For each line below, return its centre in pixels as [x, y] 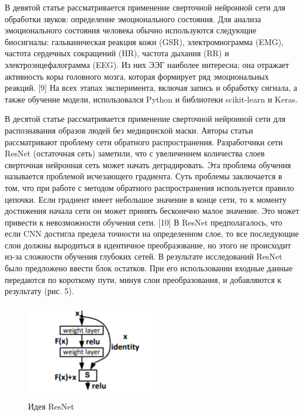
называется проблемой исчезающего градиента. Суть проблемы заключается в [144, 176]
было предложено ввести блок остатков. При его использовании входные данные [149, 268]
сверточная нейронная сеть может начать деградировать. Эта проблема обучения [148, 164]
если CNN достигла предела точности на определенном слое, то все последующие [152, 233]
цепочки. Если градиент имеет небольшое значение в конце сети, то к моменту [146, 199]
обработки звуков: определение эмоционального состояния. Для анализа [133, 18]
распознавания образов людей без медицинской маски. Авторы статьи [129, 130]
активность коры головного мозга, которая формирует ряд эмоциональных [137, 76]
